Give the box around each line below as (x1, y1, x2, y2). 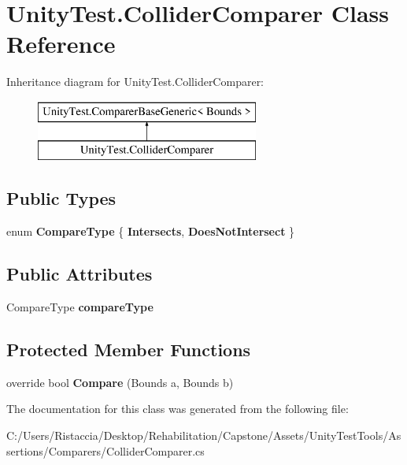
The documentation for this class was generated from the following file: (6, 400, 349, 417)
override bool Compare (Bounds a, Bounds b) (6, 374, 234, 390)
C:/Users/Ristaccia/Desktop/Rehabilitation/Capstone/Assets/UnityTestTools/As (6, 427, 401, 444)
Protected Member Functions (6, 337, 251, 362)
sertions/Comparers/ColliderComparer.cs (6, 442, 205, 459)
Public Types (6, 186, 117, 210)
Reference (6, 28, 116, 60)
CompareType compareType (6, 299, 154, 315)
